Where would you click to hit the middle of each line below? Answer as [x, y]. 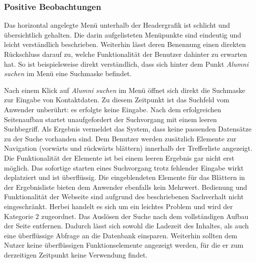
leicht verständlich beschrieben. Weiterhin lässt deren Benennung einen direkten [125, 44]
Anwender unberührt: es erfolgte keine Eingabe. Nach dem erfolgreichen [113, 109]
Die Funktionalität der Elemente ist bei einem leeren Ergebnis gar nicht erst [119, 157]
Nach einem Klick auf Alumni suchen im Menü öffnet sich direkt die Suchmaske [125, 90]
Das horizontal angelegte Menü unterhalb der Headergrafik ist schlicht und [117, 25]
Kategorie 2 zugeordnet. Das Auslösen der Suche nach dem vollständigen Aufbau [126, 216]
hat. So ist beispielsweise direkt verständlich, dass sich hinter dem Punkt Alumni [126, 64]
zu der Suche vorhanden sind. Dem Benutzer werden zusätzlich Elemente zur [120, 138]
